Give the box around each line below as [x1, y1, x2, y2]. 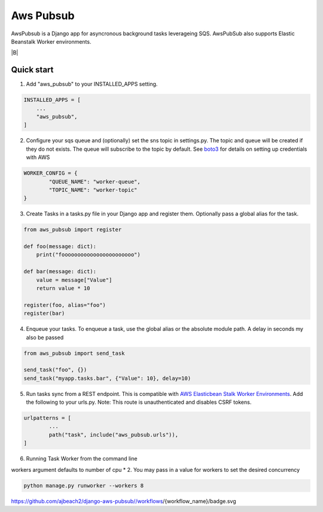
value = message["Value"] [36, 276, 112, 284]
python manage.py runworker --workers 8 [23, 482, 144, 489]
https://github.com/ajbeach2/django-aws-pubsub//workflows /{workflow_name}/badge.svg [11, 497, 236, 505]
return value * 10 [36, 285, 90, 292]
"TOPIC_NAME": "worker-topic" [48, 186, 138, 193]
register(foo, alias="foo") [23, 301, 106, 308]
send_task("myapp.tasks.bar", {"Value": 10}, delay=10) [23, 374, 191, 382]
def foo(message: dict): [23, 243, 97, 250]
